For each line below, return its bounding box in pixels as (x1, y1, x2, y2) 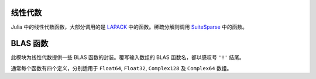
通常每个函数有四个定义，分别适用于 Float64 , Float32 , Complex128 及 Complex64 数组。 (11, 64, 232, 71)
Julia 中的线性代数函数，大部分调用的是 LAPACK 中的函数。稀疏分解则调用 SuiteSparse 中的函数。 (11, 23, 248, 30)
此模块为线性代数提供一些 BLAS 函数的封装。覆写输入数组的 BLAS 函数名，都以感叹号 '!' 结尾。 (11, 54, 245, 61)
